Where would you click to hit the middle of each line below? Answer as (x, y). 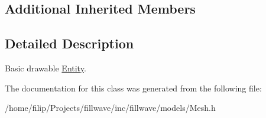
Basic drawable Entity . (46, 68)
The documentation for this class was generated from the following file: (133, 88)
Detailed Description (69, 43)
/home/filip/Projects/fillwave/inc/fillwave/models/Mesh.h (110, 108)
